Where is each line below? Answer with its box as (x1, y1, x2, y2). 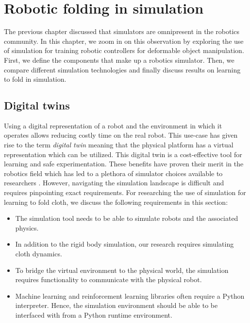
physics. (15, 222, 39, 233)
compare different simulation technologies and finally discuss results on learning (4, 64, 241, 74)
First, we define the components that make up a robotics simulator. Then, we (4, 54, 234, 65)
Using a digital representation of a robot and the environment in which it (4, 120, 222, 130)
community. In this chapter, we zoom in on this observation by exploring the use (4, 36, 244, 46)
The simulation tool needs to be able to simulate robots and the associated (15, 213, 238, 223)
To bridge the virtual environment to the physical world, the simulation (15, 265, 229, 275)
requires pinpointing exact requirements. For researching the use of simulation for (4, 187, 246, 197)
